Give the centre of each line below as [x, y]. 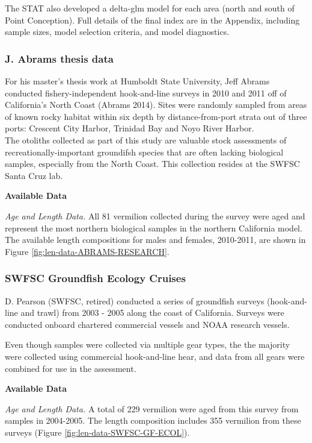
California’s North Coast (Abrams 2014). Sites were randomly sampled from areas [156, 105]
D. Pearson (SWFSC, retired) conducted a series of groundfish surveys [135, 300]
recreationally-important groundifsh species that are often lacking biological [144, 152]
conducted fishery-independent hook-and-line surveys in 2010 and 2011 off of [146, 93]
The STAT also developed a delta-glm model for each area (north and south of [150, 8]
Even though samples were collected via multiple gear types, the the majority [148, 344]
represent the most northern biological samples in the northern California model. [154, 228]
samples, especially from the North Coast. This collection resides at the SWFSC [152, 164]
